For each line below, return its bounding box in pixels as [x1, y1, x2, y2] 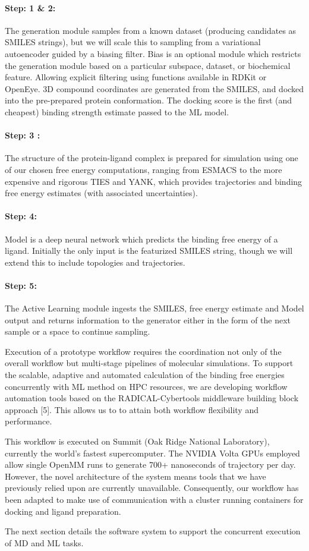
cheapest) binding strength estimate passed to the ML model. [5, 105, 229, 118]
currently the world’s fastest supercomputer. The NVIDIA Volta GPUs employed [5, 446, 300, 459]
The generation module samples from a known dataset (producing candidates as [5, 24, 297, 36]
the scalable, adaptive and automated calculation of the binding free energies [5, 369, 285, 381]
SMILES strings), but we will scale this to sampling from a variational [5, 36, 261, 48]
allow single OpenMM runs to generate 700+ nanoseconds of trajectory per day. [5, 458, 296, 471]
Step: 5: [5, 279, 37, 291]
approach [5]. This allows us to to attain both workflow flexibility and [5, 403, 258, 415]
